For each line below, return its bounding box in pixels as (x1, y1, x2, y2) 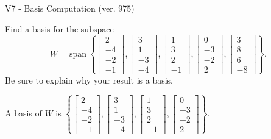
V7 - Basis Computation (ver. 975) (5, 2, 135, 14)
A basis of (5, 107, 42, 119)
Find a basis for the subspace (5, 22, 114, 35)
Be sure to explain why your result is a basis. (5, 73, 174, 86)
